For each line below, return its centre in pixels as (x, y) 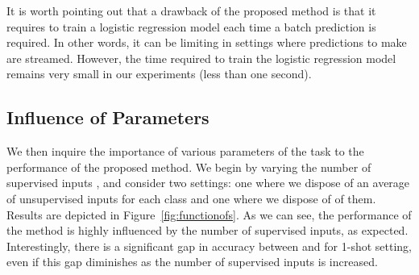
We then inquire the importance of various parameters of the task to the (185, 151)
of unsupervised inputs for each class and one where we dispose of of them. (191, 198)
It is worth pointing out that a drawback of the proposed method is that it (191, 10)
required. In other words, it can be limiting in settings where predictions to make (207, 42)
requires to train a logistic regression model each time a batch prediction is (191, 26)
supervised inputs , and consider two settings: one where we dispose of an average (208, 183)
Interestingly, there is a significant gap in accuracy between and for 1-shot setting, (209, 246)
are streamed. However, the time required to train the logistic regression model (201, 58)
